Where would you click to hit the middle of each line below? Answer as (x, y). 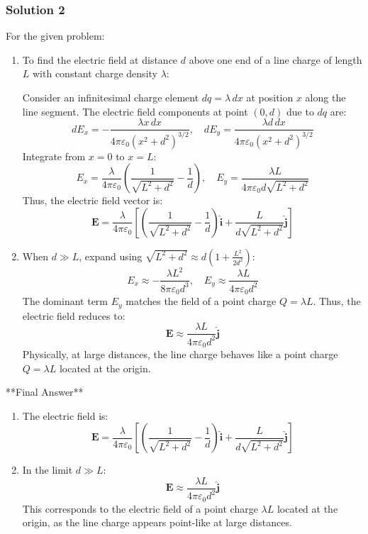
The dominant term (65, 301)
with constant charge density (95, 73)
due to (300, 111)
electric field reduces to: (74, 315)
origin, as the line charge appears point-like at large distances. (157, 522)
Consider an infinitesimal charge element (111, 97)
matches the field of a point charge (201, 301)
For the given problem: (55, 36)
